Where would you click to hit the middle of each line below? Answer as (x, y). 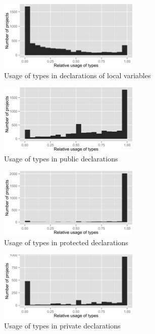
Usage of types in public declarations (61, 159)
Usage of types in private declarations (62, 325)
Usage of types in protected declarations (66, 242)
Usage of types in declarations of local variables (77, 75)
